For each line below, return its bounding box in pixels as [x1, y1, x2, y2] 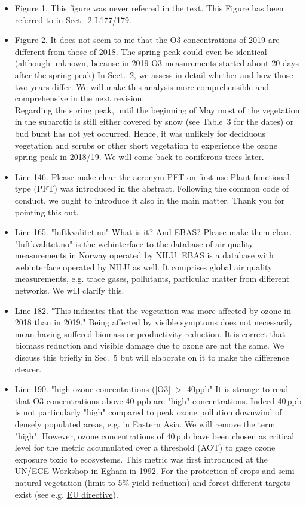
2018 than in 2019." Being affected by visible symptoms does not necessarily [14, 316, 293, 328]
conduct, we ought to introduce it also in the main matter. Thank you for [14, 193, 285, 206]
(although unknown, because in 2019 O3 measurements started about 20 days [14, 57, 299, 69]
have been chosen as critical [192, 429, 295, 442]
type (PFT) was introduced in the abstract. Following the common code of [14, 182, 289, 195]
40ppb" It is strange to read [187, 383, 289, 395]
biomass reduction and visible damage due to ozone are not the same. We [14, 339, 284, 352]
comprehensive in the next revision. [14, 92, 145, 104]
